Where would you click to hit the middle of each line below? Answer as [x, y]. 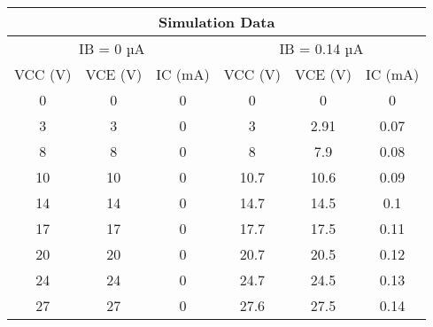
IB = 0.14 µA [321, 48]
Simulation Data [216, 22]
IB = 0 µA [112, 48]
